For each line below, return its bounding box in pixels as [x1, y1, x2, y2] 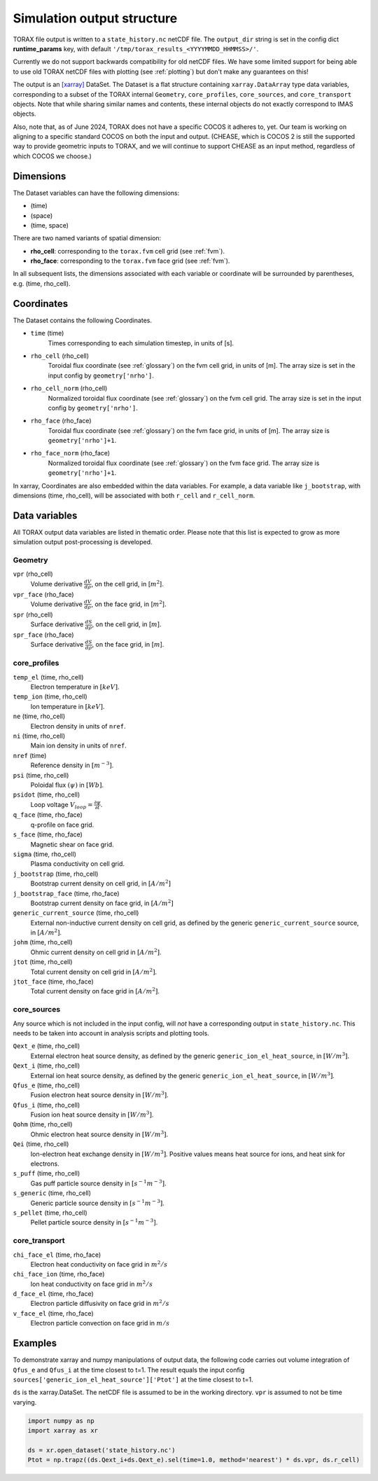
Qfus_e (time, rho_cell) [13, 1081, 80, 1089]
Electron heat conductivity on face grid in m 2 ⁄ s [30, 1260, 168, 1268]
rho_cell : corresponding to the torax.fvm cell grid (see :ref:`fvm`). [30, 247, 225, 255]
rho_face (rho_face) [30, 417, 92, 425]
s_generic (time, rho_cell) [13, 1189, 91, 1197]
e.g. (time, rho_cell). [13, 279, 71, 287]
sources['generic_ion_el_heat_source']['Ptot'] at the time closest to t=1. [13, 1375, 253, 1384]
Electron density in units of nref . [30, 722, 126, 730]
